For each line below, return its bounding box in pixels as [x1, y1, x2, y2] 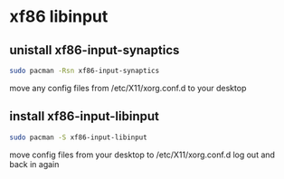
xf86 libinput [9, 6, 109, 27]
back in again [9, 158, 60, 169]
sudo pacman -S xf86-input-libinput [9, 133, 147, 142]
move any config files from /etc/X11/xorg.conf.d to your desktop [9, 82, 247, 93]
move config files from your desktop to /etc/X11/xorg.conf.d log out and [9, 149, 276, 160]
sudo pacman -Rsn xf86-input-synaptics [9, 66, 160, 75]
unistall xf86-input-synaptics [9, 42, 180, 58]
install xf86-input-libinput [9, 108, 160, 124]
